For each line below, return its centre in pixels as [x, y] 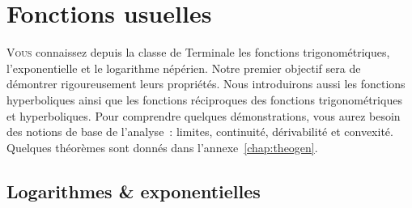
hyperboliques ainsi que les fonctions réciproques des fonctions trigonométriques [204, 99]
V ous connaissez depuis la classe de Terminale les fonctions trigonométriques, [198, 52]
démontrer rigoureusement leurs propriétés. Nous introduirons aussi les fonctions [206, 84]
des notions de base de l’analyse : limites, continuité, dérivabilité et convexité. [200, 132]
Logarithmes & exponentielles [134, 191]
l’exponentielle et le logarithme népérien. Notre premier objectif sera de [184, 68]
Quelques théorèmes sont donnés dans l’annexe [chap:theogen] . [162, 147]
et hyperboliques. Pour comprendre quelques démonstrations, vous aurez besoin [204, 115]
